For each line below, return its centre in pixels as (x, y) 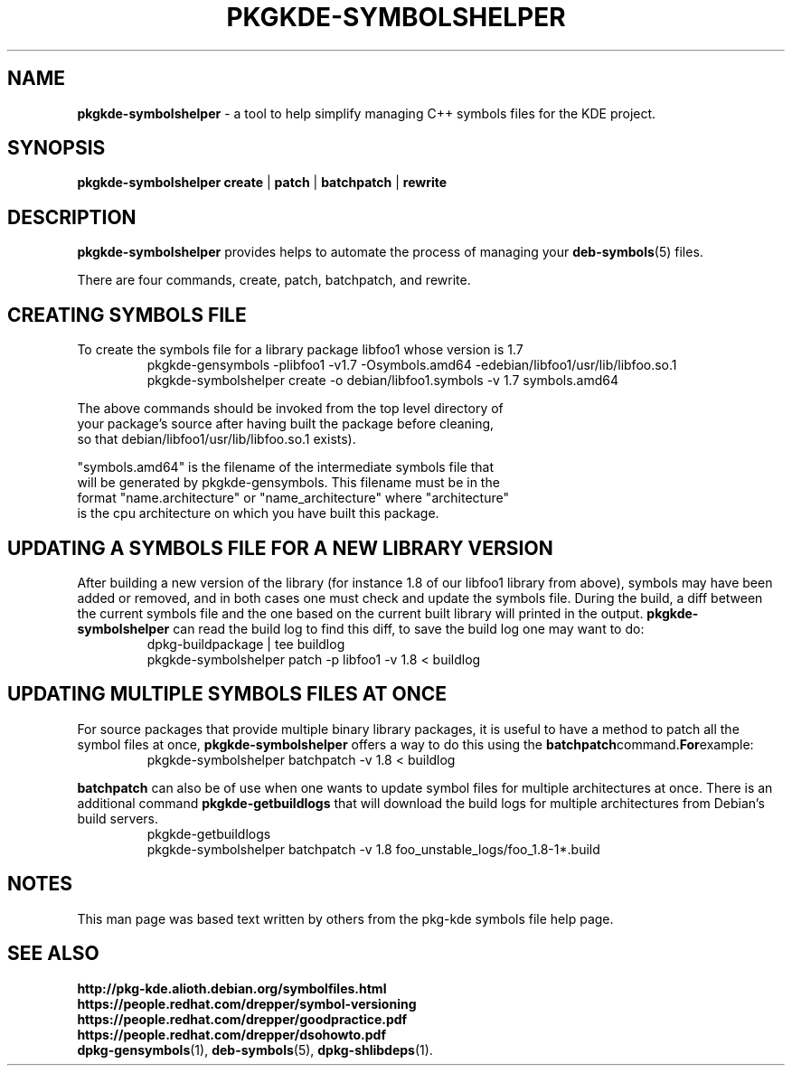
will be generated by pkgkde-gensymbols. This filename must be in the (288, 483)
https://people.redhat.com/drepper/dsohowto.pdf (231, 1034)
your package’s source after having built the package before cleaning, (286, 424)
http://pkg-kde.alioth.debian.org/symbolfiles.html (232, 988)
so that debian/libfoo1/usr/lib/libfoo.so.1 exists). (217, 439)
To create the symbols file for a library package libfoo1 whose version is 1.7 (300, 350)
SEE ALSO (53, 954)
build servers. (118, 818)
